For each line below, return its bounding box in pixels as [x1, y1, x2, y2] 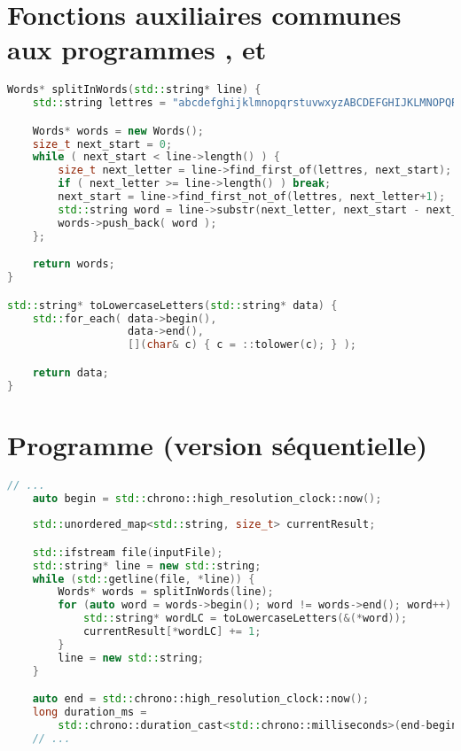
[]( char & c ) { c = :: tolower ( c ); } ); [128, 338, 356, 352]
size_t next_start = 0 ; [32, 137, 173, 151]
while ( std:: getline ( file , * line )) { [32, 572, 255, 585]
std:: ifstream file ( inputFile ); [32, 546, 223, 559]
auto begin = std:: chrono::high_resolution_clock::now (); [32, 492, 382, 505]
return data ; [32, 366, 109, 379]
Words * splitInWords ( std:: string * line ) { [7, 83, 262, 97]
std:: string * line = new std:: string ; [32, 559, 262, 572]
